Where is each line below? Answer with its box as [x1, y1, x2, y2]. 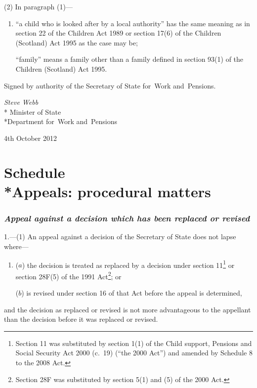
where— [4, 241, 29, 251]
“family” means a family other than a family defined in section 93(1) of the [15, 54, 244, 64]
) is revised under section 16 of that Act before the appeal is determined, [21, 288, 242, 298]
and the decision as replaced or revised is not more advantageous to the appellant [4, 304, 251, 314]
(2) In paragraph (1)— [4, 1, 73, 11]
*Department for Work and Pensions [4, 116, 117, 127]
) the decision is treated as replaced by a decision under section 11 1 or [22, 258, 235, 270]
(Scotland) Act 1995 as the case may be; [15, 37, 138, 47]
